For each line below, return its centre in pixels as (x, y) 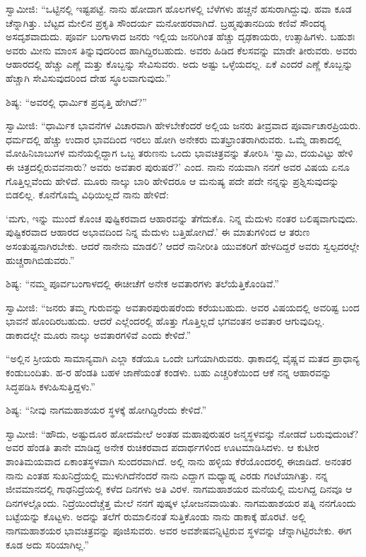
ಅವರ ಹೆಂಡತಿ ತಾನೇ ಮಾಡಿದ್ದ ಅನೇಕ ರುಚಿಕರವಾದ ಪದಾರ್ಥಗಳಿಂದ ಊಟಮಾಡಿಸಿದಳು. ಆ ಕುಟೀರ (163, 447)
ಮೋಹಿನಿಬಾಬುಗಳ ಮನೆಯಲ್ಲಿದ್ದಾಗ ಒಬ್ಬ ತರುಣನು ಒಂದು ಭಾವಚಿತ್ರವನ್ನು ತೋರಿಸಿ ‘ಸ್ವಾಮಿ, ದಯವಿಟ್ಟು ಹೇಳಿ (179, 153)
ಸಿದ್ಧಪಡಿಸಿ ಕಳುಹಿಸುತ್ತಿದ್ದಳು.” (51, 386)
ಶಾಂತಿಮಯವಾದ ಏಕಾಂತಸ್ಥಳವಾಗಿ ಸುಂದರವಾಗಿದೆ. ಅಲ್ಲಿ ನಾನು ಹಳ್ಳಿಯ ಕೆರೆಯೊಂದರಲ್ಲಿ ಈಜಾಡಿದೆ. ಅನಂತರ (179, 461)
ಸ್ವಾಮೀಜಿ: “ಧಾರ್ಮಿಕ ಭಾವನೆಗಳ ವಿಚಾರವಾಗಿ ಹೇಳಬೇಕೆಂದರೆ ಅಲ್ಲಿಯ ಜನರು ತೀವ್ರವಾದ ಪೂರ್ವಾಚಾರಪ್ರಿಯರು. (183, 125)
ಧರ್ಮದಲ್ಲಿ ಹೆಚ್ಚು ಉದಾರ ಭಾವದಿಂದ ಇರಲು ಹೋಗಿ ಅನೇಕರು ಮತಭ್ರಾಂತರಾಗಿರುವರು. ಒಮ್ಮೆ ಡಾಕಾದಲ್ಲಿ (174, 139)
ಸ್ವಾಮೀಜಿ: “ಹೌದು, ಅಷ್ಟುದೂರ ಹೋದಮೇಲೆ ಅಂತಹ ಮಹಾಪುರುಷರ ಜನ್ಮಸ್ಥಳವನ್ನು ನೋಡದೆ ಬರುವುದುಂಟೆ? (182, 433)
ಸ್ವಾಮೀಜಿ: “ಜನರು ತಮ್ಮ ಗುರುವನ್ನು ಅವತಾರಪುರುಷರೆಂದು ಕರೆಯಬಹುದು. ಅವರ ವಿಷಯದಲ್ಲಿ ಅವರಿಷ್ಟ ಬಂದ (183, 307)
